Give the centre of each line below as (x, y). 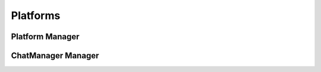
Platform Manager (45, 37)
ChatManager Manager (55, 56)
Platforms (36, 15)
